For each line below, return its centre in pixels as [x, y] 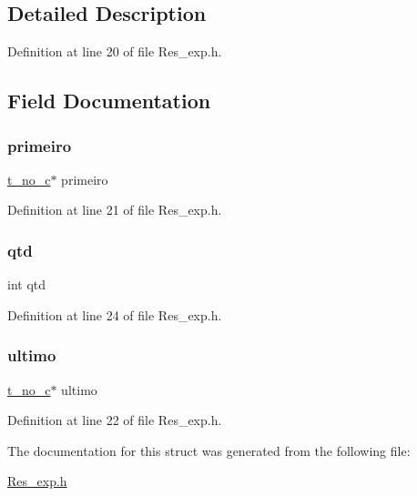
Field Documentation [109, 101]
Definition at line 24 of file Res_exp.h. [115, 314]
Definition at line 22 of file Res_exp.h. [115, 420]
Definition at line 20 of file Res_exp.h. [115, 51]
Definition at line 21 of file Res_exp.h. [115, 210]
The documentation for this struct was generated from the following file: [209, 450]
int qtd [27, 284]
